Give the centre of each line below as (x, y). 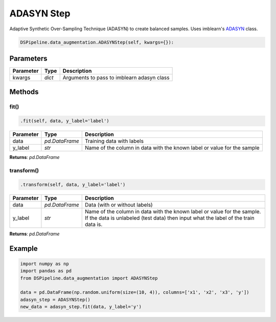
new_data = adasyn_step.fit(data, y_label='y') (81, 307)
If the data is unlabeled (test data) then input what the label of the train (170, 218)
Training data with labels (114, 141)
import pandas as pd (46, 271)
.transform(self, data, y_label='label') (73, 184)
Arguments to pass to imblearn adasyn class (116, 78)
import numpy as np (44, 264)
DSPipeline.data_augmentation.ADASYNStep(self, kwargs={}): (97, 42)
